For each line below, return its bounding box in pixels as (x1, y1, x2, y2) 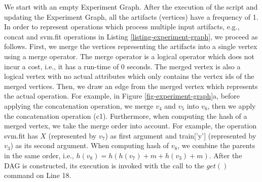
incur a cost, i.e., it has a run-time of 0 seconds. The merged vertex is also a (4, 61, 241, 71)
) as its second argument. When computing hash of (10, 140, 169, 151)
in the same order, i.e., (4, 150, 74, 160)
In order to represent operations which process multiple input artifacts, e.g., (4, 21, 240, 32)
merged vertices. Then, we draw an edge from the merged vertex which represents (4, 80, 258, 91)
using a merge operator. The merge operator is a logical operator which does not (4, 51, 255, 61)
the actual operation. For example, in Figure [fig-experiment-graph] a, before (4, 90, 240, 101)
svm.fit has (4, 130, 38, 141)
